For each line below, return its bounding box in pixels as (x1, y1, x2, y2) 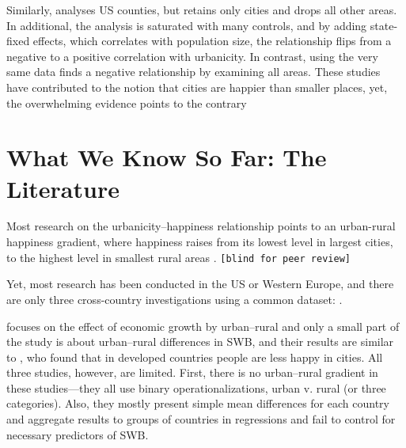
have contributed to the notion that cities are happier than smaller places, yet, (6, 78, 388, 95)
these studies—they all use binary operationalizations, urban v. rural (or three (6, 379, 386, 396)
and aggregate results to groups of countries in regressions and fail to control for (6, 411, 396, 427)
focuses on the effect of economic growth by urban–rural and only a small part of (6, 317, 400, 334)
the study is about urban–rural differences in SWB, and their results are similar (6, 333, 394, 350)
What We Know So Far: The (6, 141, 327, 173)
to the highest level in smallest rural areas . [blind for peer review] (6, 249, 351, 265)
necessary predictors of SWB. (6, 426, 149, 442)
